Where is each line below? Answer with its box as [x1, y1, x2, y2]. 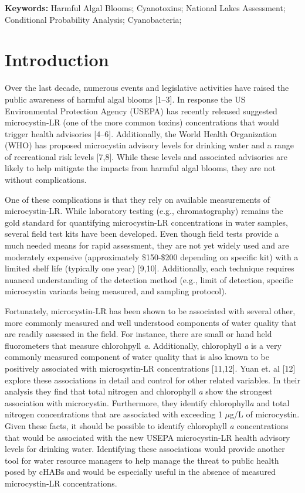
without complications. [5, 174, 87, 186]
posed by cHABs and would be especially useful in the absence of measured [5, 465, 276, 478]
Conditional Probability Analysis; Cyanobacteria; [5, 13, 182, 25]
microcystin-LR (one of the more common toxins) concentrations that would [5, 116, 279, 128]
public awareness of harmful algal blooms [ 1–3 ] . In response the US [5, 93, 246, 105]
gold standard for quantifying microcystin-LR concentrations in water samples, [5, 216, 288, 228]
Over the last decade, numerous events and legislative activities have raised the [5, 81, 289, 94]
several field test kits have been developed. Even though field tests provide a [5, 227, 279, 240]
